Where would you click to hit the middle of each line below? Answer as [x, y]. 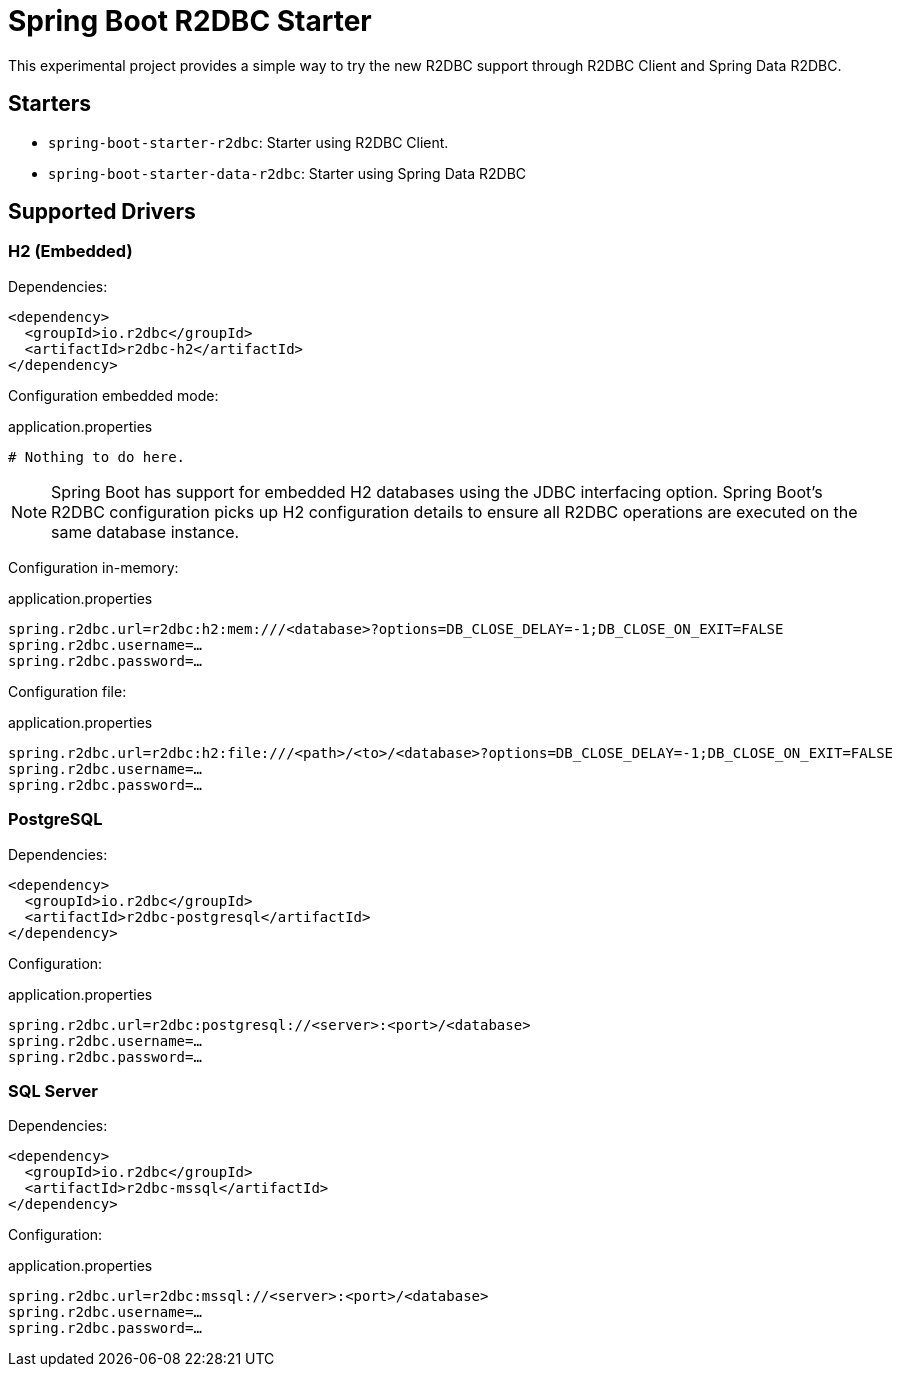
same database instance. [145, 531]
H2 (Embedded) [70, 251]
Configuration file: [67, 691]
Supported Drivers [102, 212]
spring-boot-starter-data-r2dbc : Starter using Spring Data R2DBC [287, 173]
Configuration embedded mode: [113, 395]
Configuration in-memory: [93, 567]
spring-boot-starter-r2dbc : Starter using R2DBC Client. [248, 142]
